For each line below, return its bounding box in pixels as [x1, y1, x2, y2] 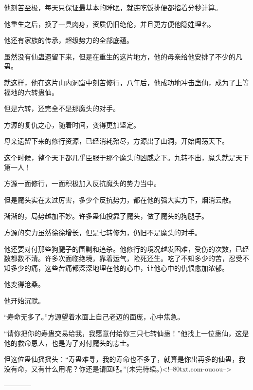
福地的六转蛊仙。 [4, 87, 58, 97]
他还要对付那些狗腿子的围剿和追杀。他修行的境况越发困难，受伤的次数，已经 [4, 243, 249, 254]
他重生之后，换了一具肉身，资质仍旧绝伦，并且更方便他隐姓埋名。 [4, 19, 215, 29]
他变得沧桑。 [4, 279, 45, 289]
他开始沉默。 [4, 295, 45, 305]
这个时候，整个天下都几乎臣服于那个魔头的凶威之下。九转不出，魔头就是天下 [4, 152, 249, 162]
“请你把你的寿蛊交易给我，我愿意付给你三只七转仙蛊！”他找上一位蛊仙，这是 [4, 328, 249, 338]
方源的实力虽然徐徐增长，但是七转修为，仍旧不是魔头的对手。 [4, 227, 201, 237]
